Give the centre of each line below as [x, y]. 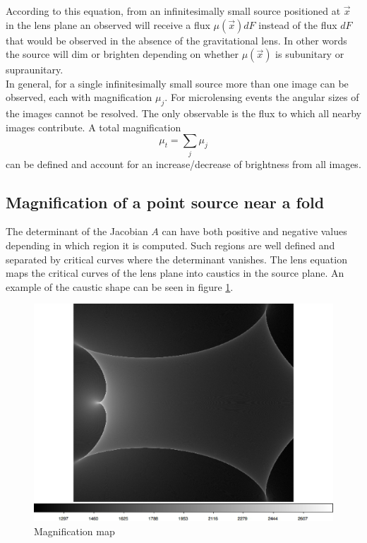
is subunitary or [310, 54]
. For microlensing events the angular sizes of [262, 97]
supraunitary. [35, 70]
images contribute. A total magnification [94, 127]
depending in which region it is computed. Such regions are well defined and [170, 245]
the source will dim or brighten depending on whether [122, 54]
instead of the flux [298, 24]
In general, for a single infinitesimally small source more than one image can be [177, 83]
